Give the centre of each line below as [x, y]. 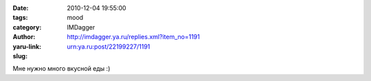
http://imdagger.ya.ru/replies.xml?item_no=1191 [134, 37]
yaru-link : [27, 46]
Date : [21, 8]
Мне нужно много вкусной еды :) [61, 69]
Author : [24, 37]
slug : [20, 56]
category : [27, 27]
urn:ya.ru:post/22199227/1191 [109, 46]
